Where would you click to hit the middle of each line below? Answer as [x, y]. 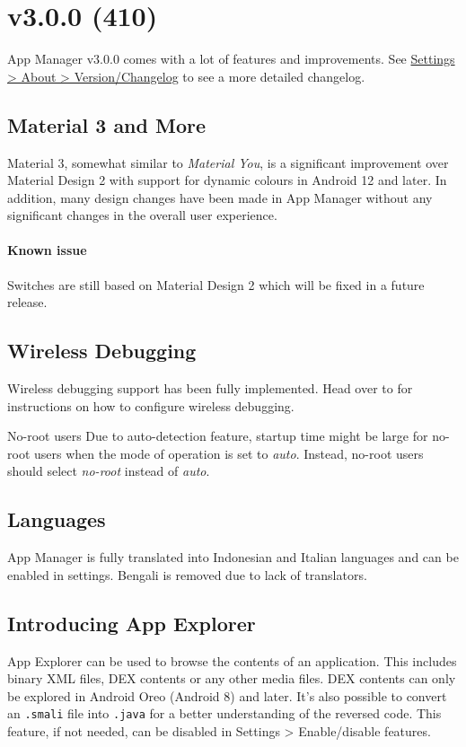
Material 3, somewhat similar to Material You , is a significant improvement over [228, 162]
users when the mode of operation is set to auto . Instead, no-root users [229, 453]
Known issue [47, 250]
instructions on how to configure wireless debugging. [151, 405]
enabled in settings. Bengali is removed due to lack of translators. [187, 574]
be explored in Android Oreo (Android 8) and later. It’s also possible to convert [227, 695]
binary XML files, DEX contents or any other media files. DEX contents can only [232, 678]
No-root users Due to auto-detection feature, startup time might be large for [218, 436]
